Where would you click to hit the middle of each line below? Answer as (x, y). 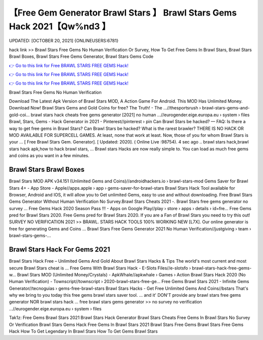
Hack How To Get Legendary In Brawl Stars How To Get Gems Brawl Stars (83, 331)
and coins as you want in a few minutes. (49, 156)
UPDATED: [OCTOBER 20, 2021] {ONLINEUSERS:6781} (64, 41)
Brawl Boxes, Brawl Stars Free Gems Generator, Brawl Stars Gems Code (81, 56)
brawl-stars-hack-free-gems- (222, 268)
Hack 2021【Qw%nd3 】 (60, 26)
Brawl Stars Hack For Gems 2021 (60, 250)
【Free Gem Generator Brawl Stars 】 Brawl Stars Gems (123, 13)
